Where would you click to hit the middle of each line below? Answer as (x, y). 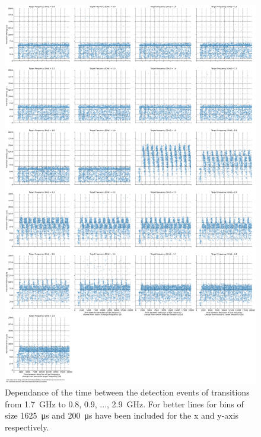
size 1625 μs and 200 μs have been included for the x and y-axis (122, 415)
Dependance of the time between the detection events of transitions (127, 392)
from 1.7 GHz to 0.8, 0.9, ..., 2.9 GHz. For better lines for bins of (124, 403)
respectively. (27, 427)
